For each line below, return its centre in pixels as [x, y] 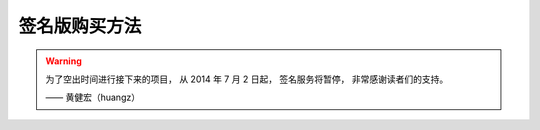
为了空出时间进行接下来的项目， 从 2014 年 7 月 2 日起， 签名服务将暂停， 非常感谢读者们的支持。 [247, 79]
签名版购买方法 [80, 26]
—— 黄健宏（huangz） [92, 97]
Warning [63, 61]
